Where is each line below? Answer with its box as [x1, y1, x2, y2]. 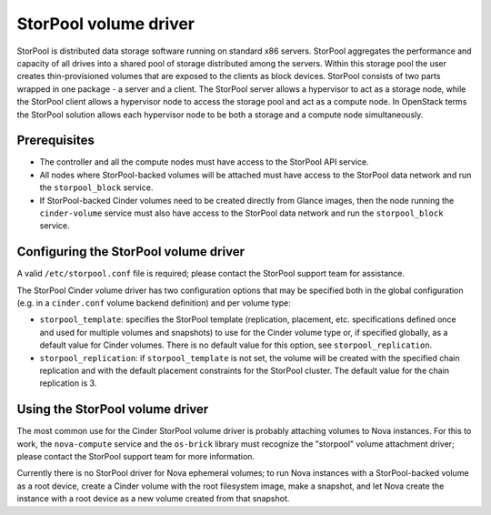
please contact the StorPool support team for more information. [16, 451, 255, 462]
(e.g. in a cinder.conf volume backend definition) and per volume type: [16, 298, 291, 308]
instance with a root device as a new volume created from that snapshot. [16, 493, 290, 504]
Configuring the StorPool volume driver [16, 244, 245, 259]
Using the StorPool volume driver [16, 401, 209, 418]
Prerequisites [16, 133, 95, 148]
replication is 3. [39, 378, 97, 389]
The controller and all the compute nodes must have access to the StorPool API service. [39, 157, 369, 167]
